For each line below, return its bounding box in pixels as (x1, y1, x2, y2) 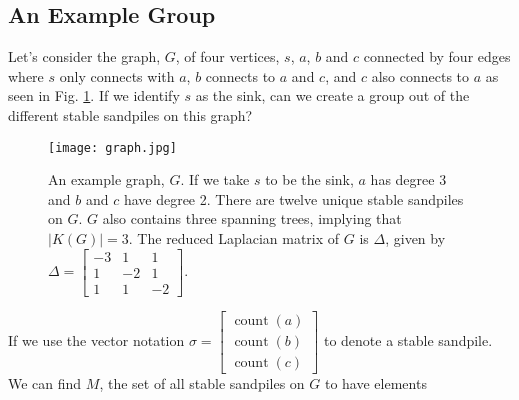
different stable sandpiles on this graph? (8, 104, 253, 125)
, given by (385, 228, 446, 249)
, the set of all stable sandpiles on (99, 372, 305, 393)
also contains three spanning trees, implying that (102, 208, 402, 229)
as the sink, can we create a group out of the (195, 85, 470, 106)
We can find (8, 372, 82, 393)
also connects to (371, 65, 470, 86)
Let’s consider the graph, (8, 46, 161, 67)
